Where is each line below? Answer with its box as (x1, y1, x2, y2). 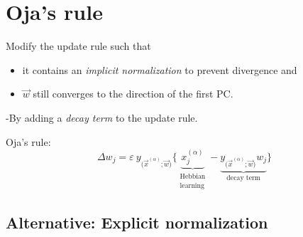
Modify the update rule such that (6, 38, 151, 53)
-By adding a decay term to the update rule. (6, 110, 198, 125)
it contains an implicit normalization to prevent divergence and (22, 62, 297, 77)
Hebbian (180, 173, 206, 181)
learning (180, 181, 204, 189)
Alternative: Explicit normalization (6, 211, 268, 233)
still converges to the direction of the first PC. (33, 86, 233, 101)
